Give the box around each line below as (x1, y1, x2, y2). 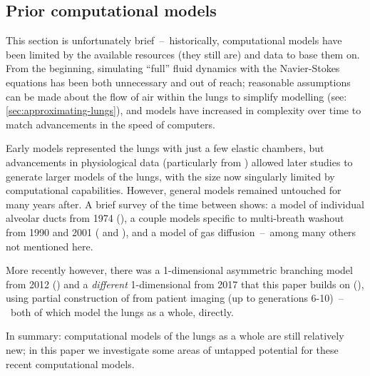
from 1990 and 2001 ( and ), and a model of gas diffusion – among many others (6, 224, 356, 239)
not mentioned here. (6, 238, 93, 253)
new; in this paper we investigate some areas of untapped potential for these (6, 342, 339, 357)
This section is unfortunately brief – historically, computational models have (6, 33, 342, 48)
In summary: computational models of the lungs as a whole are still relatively (6, 328, 344, 343)
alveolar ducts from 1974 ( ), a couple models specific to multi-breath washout (6, 210, 344, 225)
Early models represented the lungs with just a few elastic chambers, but (6, 141, 324, 156)
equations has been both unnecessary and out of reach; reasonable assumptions (6, 74, 351, 89)
